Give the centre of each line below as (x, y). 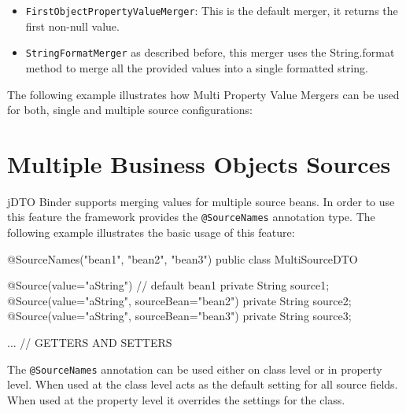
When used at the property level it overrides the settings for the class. (176, 399)
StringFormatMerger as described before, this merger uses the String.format (210, 52)
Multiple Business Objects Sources (199, 163)
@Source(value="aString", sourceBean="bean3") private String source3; (179, 316)
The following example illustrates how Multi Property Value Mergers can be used (203, 94)
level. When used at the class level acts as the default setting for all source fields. (203, 384)
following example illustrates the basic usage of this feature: (151, 232)
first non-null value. (72, 26)
